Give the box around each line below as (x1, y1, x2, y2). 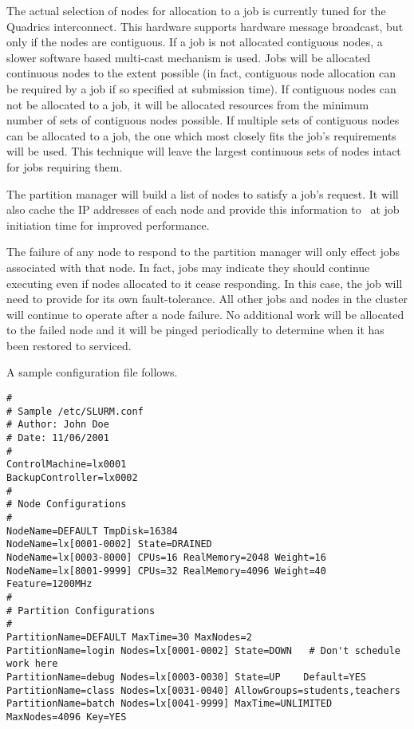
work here (6, 658, 58, 670)
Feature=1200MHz (6, 578, 93, 590)
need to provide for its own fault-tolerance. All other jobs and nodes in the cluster (6, 290, 408, 307)
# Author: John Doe (6, 419, 109, 431)
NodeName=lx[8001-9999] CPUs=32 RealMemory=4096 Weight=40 (6, 565, 326, 577)
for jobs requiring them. (6, 158, 123, 175)
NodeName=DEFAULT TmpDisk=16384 (6, 525, 178, 537)
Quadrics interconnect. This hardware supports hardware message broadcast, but (6, 18, 404, 34)
